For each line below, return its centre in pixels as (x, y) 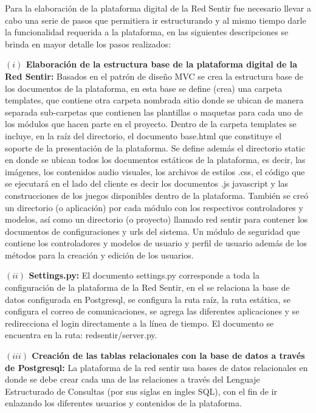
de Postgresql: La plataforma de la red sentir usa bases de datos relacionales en (156, 367)
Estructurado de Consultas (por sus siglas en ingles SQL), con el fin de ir (141, 391)
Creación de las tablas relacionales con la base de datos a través (168, 356)
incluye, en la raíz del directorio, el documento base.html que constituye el (143, 135)
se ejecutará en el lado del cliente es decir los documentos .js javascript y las (147, 183)
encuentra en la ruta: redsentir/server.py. (81, 335)
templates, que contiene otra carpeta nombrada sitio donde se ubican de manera (154, 100)
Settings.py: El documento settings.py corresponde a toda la (144, 275)
